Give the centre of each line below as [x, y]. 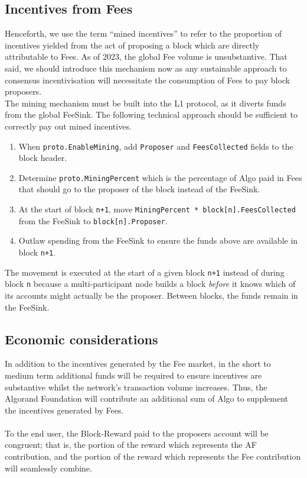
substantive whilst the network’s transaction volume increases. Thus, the [136, 387]
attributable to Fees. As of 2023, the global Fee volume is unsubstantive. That [146, 56]
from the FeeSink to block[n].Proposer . [93, 220]
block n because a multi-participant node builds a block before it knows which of [150, 284]
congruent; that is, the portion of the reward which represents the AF [131, 445]
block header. [43, 158]
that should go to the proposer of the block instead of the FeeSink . [139, 189]
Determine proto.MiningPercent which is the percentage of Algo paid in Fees [160, 177]
